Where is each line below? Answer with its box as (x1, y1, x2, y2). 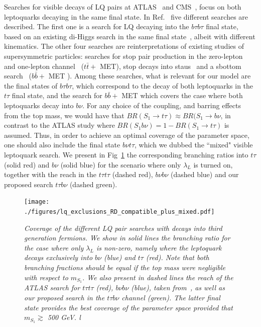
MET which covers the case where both (121, 90, 243, 101)
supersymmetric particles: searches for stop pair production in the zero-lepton (4, 50, 243, 61)
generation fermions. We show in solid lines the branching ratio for (24, 232, 230, 243)
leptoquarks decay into (4, 100, 74, 110)
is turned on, (193, 159, 233, 170)
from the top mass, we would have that (4, 110, 124, 120)
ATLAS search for (24, 282, 80, 293)
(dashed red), (112, 169, 153, 180)
